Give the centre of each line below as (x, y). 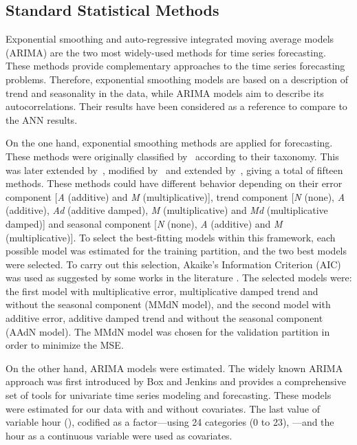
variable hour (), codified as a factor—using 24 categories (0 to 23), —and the (170, 422)
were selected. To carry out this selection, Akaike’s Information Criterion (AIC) (173, 264)
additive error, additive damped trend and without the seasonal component (164, 318)
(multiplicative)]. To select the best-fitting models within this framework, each (171, 237)
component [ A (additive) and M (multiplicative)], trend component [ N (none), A (175, 196)
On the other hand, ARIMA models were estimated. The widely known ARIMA (174, 368)
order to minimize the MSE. (65, 345)
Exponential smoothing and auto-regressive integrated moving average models (170, 39)
